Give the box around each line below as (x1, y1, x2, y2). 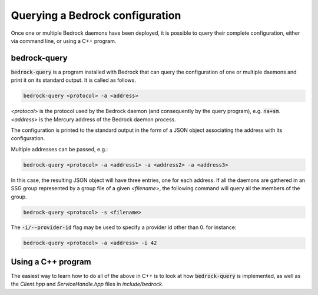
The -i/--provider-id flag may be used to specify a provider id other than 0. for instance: (11, 224, 237, 231)
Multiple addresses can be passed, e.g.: (11, 145, 108, 153)
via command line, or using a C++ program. (11, 37, 117, 44)
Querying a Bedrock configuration (11, 9, 181, 22)
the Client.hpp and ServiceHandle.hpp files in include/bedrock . (11, 280, 164, 288)
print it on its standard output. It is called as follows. (11, 77, 137, 84)
